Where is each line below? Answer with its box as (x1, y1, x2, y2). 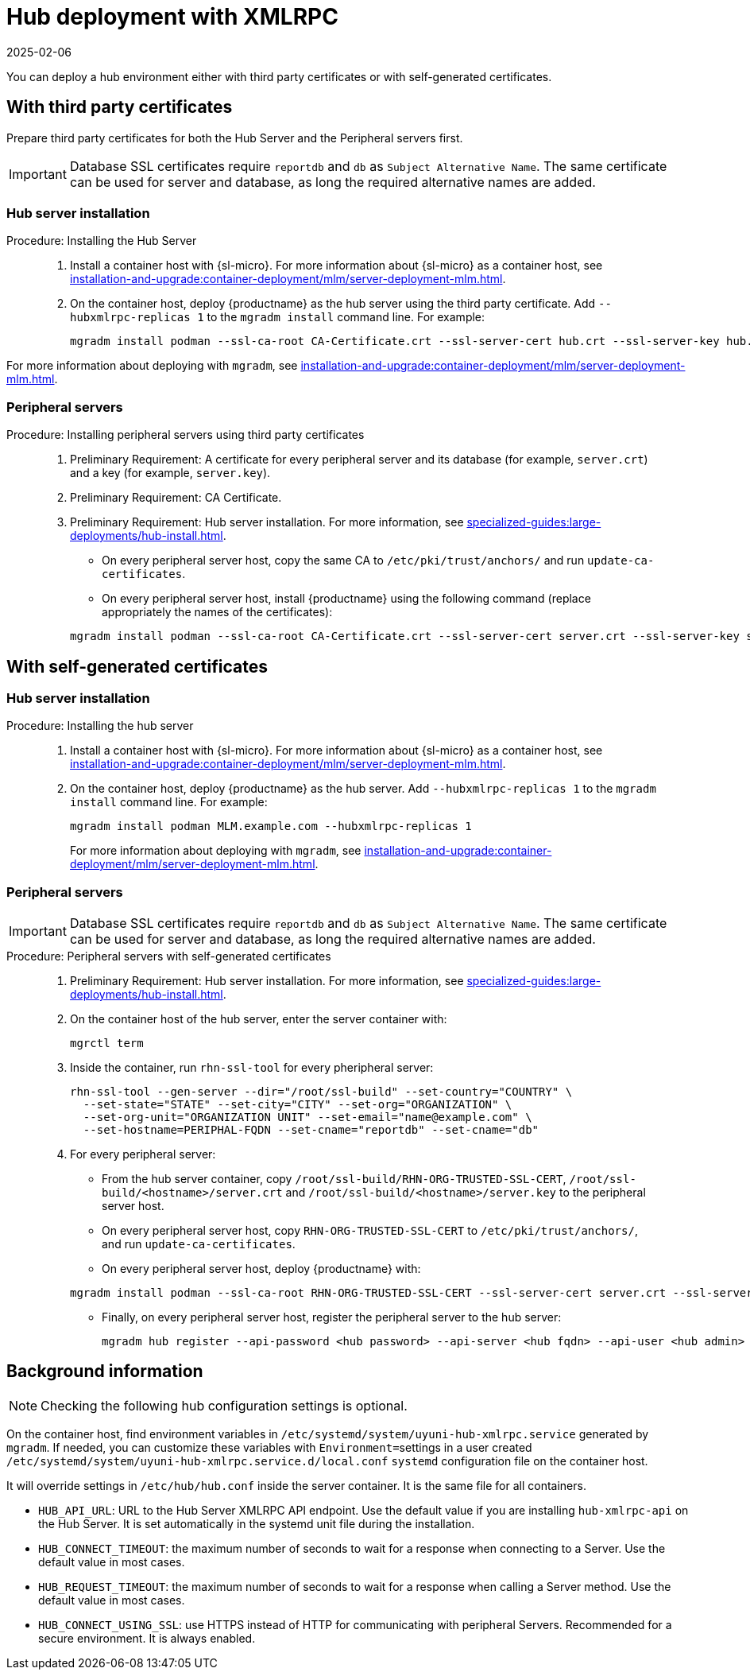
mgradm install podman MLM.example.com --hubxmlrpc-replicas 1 (70, 820, 472, 833)
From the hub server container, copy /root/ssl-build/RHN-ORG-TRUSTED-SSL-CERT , (102, 1172, 566, 1186)
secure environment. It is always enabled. (38, 1631, 256, 1645)
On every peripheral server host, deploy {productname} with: (102, 1262, 421, 1276)
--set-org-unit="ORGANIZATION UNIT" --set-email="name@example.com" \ (83, 1111, 532, 1124)
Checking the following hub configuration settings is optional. (41, 1397, 408, 1414)
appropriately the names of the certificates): (102, 605, 333, 619)
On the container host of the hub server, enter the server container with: (70, 1012, 447, 1026)
